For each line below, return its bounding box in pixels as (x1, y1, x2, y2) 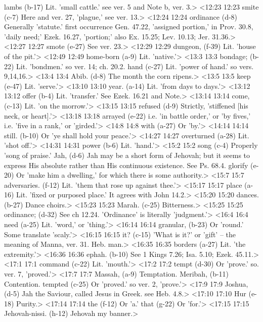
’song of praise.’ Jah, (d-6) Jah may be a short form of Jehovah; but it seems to (4, 149, 250, 160)
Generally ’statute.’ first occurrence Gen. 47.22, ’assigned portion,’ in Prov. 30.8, (4, 21, 253, 32)
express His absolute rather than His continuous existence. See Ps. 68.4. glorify (4, 159, 248, 170)
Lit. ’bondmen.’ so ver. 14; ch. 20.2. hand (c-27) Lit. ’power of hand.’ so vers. (16, 61, 254, 71)
